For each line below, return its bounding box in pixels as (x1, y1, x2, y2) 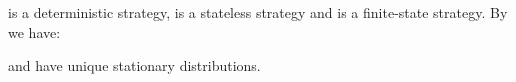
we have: (8, 21, 61, 42)
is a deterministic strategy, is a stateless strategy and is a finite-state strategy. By (8, 2, 508, 22)
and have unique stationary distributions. (8, 55, 261, 76)
